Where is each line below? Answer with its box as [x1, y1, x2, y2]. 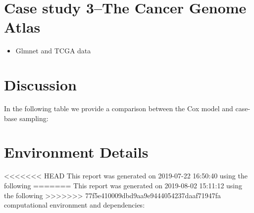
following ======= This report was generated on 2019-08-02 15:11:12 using [4, 180, 243, 190]
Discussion [4, 75, 77, 95]
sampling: [19, 113, 49, 123]
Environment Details [4, 142, 149, 162]
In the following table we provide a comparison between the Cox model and [4, 103, 233, 114]
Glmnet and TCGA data [15, 45, 91, 56]
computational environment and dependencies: [4, 200, 145, 210]
